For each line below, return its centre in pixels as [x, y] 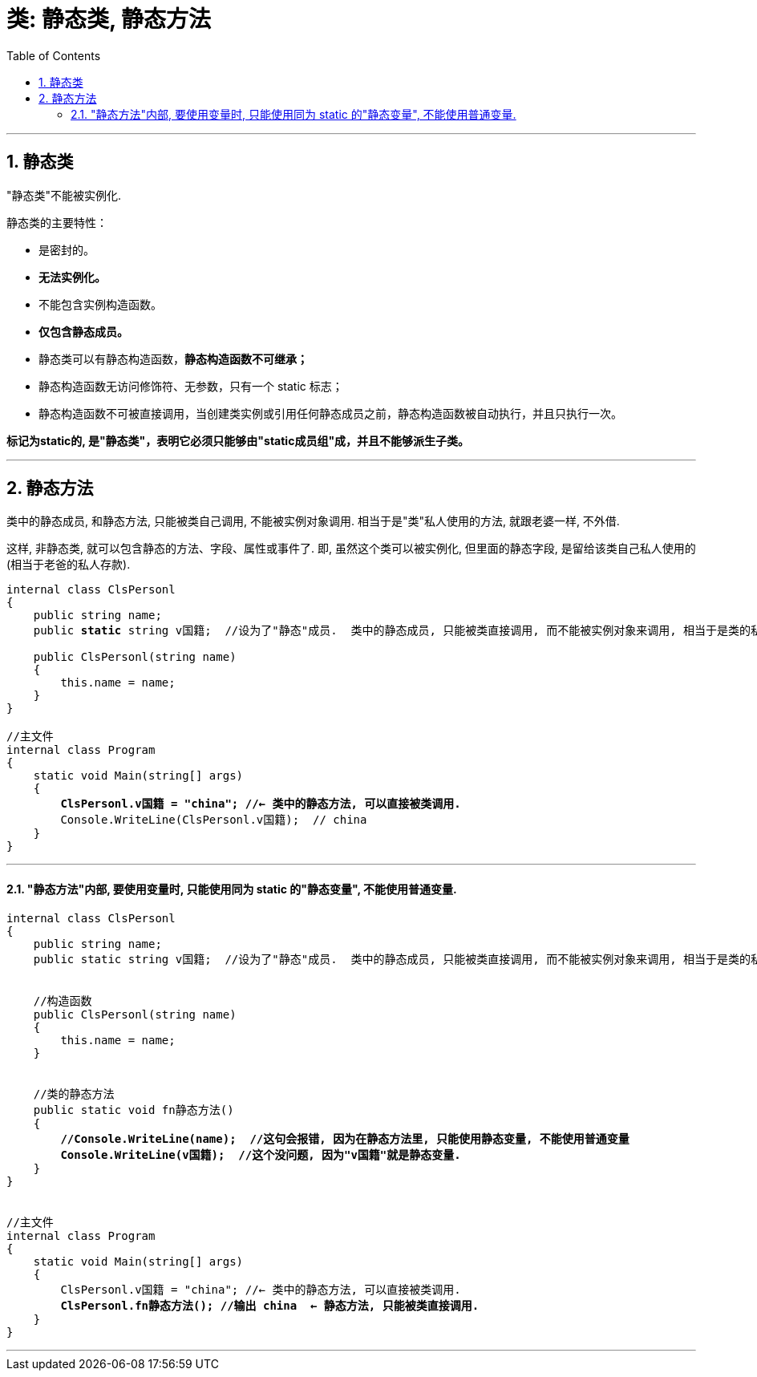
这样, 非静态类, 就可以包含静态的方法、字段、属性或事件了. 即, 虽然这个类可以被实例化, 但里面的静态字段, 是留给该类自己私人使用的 [351, 549]
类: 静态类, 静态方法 [109, 19]
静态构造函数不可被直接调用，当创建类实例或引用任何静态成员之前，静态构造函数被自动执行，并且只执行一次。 [330, 413]
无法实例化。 [72, 277]
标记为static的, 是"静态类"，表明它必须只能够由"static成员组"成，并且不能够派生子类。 [238, 440]
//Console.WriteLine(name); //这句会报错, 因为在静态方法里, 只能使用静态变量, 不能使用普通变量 [345, 1138]
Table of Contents [54, 55]
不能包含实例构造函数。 [100, 304]
